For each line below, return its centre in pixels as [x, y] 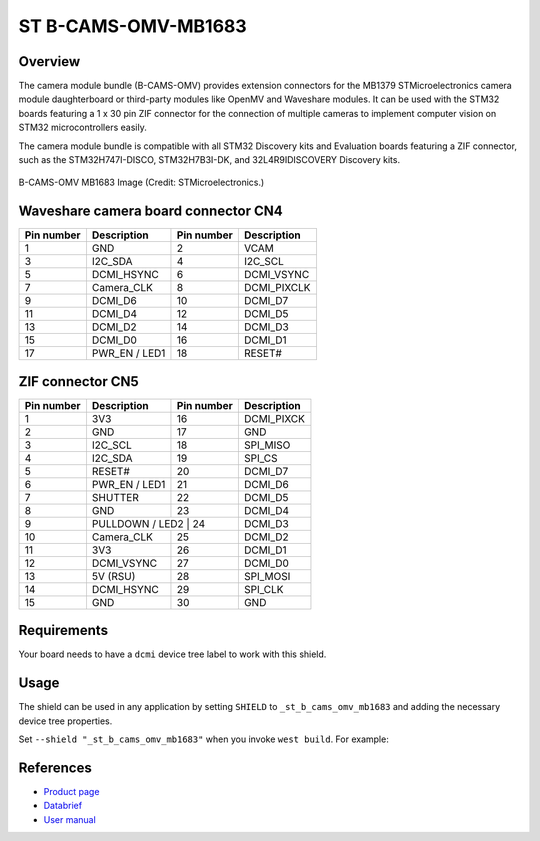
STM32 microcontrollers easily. [82, 127]
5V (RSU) [113, 576]
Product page [71, 791]
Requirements [63, 630]
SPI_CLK [263, 589]
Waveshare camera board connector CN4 [151, 211]
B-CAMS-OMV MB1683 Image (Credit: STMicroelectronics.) [141, 182]
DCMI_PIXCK [274, 418]
